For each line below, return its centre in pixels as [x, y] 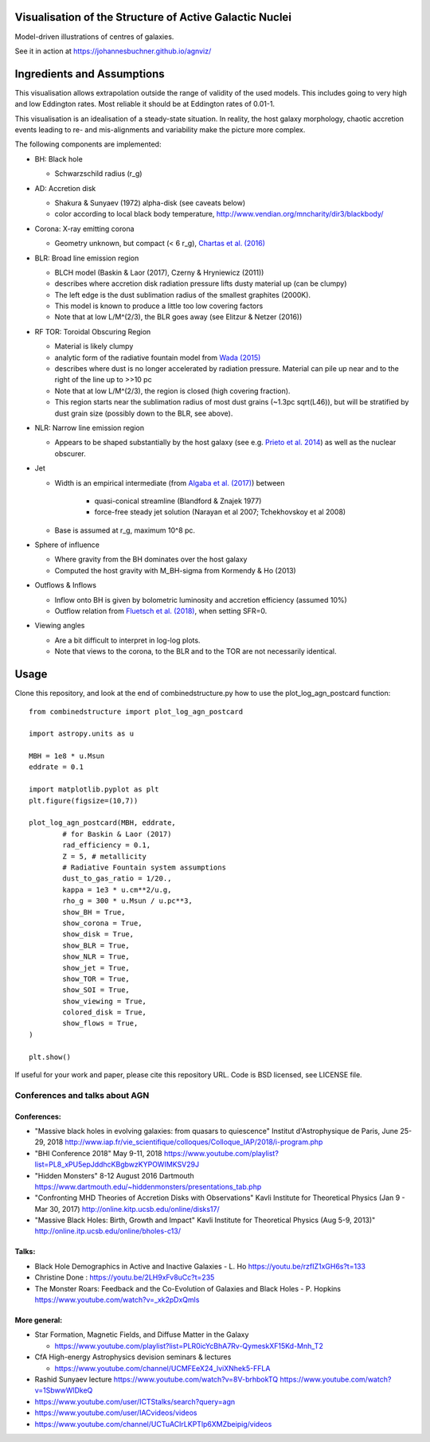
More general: [39, 1320]
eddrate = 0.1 [56, 767]
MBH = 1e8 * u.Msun [67, 756]
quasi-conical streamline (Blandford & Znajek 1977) [178, 501]
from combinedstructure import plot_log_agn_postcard [136, 711]
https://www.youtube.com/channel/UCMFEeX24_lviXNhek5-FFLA [162, 1368]
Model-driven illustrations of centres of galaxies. [94, 37]
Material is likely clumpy [94, 346]
